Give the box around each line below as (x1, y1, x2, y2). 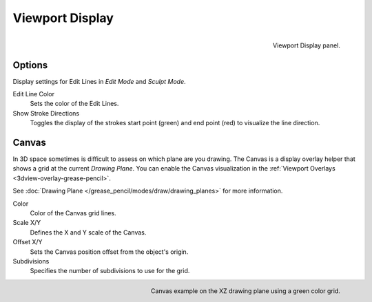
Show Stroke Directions (12, 109, 79, 117)
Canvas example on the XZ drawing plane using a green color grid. (150, 286, 340, 295)
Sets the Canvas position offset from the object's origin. (30, 248, 189, 256)
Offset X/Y (12, 238, 43, 246)
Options (12, 59, 48, 71)
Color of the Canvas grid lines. (30, 209, 116, 217)
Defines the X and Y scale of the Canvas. (30, 228, 147, 237)
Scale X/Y (12, 219, 41, 227)
